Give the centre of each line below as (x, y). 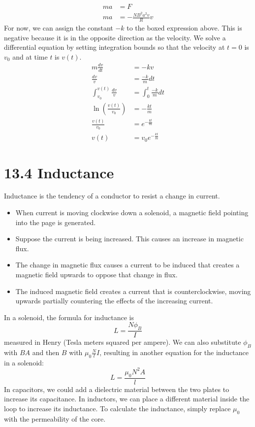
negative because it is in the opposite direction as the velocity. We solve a (115, 37)
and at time (30, 56)
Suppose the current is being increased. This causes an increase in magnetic (129, 239)
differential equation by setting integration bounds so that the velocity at (114, 47)
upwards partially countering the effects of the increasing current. (114, 301)
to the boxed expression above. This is (184, 27)
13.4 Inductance (59, 172)
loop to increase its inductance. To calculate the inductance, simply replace (117, 408)
